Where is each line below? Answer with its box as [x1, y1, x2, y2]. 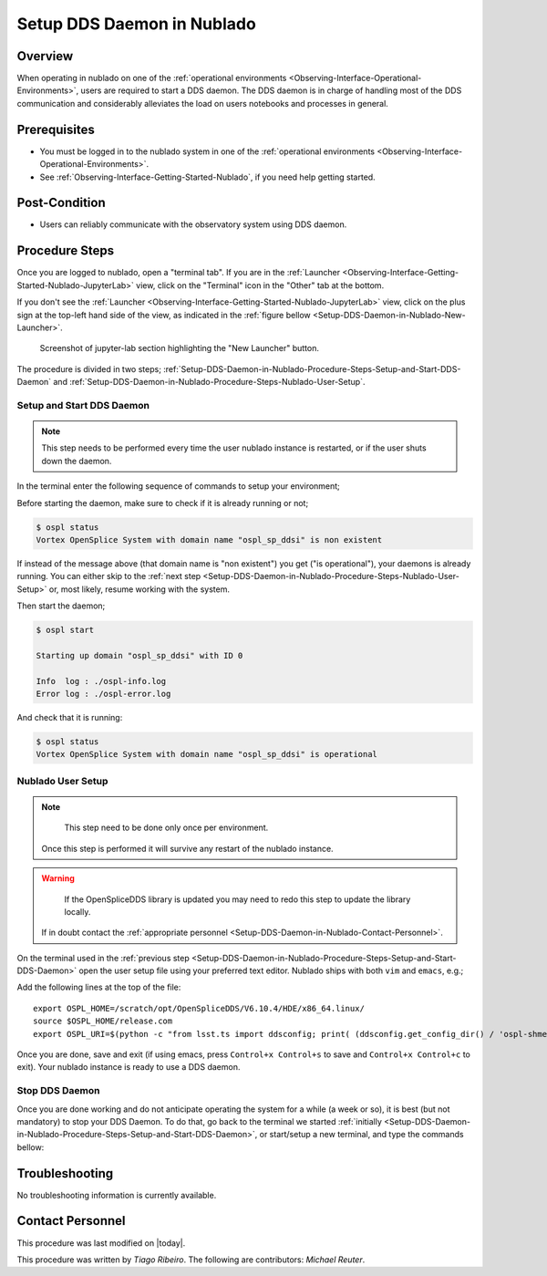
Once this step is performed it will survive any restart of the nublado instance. [41, 843, 334, 854]
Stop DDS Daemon [16, 1084, 100, 1097]
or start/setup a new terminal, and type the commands [259, 1129, 464, 1140]
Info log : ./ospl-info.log [36, 676, 167, 686]
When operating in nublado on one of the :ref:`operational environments [16, 73, 287, 84]
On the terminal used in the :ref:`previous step [16, 952, 191, 963]
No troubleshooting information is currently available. [16, 1189, 217, 1200]
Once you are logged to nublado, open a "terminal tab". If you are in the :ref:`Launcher [16, 267, 341, 278]
